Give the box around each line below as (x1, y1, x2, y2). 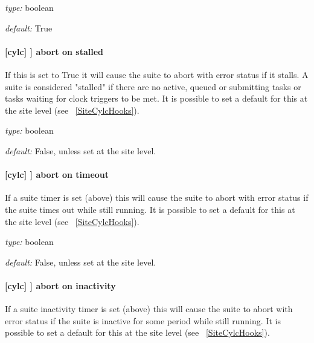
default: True (5, 21, 53, 34)
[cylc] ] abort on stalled (5, 45, 103, 57)
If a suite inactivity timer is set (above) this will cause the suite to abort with (5, 302, 293, 315)
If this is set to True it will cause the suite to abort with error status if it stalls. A (5, 68, 309, 80)
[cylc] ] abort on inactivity (5, 279, 116, 292)
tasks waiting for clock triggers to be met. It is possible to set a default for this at (5, 92, 308, 105)
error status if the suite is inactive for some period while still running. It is (5, 314, 281, 327)
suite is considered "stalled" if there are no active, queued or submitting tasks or (5, 80, 301, 93)
